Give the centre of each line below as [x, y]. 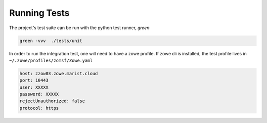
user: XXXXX [34, 87]
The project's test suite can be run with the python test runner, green [79, 28]
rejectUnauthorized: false [52, 101]
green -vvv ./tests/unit [51, 41]
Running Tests [39, 13]
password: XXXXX [39, 94]
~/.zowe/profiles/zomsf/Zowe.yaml [51, 60]
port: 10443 [34, 81]
